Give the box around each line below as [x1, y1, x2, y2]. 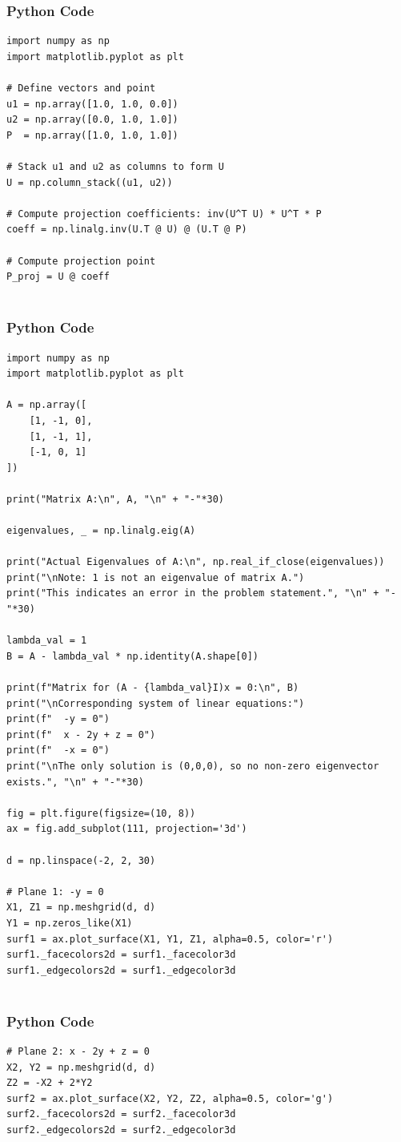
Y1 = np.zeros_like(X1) [6, 917, 133, 929]
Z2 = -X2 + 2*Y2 [6, 1077, 93, 1089]
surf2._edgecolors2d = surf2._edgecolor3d [6, 1124, 236, 1136]
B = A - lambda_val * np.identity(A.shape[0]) [6, 650, 259, 662]
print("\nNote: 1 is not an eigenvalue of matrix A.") [6, 571, 305, 583]
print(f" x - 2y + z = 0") [6, 728, 156, 740]
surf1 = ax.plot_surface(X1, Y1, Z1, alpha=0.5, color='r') [6, 933, 334, 945]
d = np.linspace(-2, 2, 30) [6, 854, 156, 866]
